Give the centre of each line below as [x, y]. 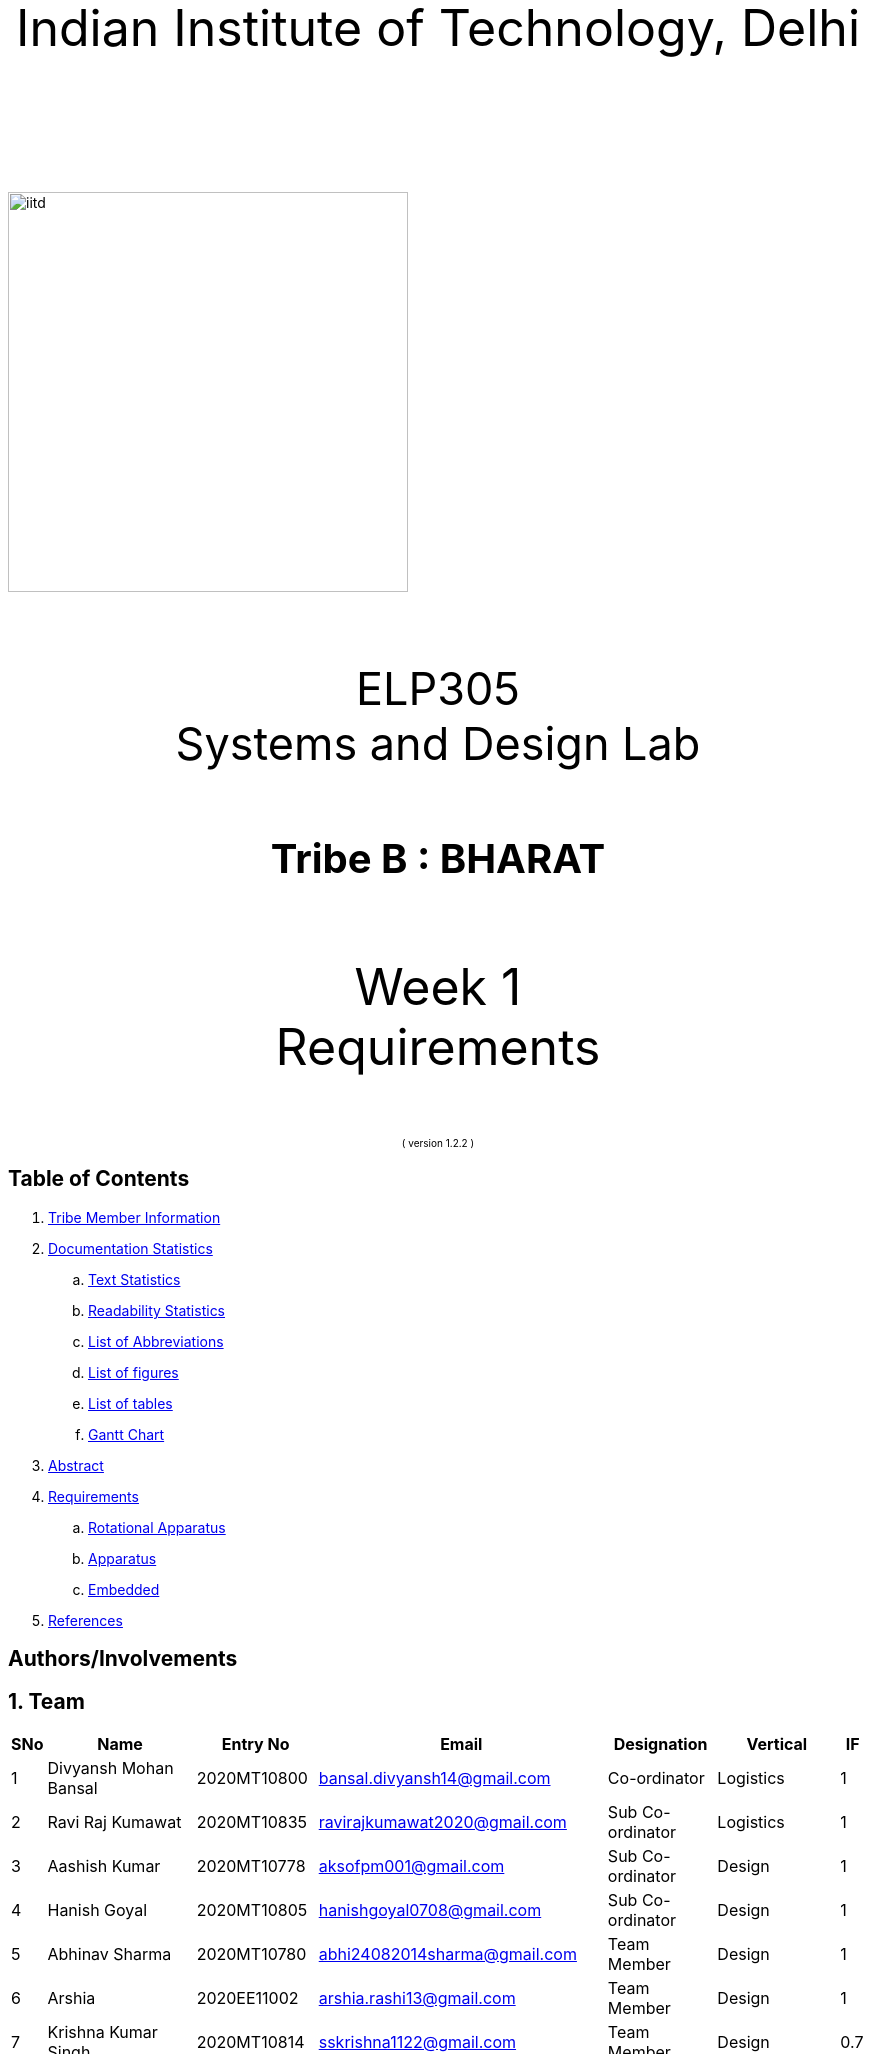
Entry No [255, 1744]
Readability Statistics [157, 1310]
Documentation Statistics [130, 1248]
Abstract [76, 1465]
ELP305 [438, 688]
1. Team [46, 1701]
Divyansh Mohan [110, 1768]
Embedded [124, 1589]
